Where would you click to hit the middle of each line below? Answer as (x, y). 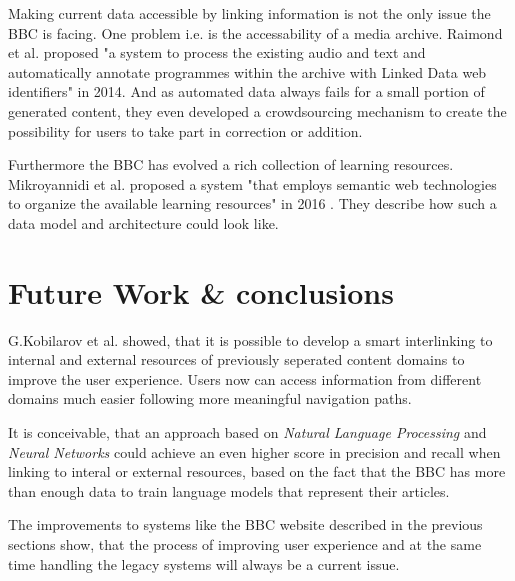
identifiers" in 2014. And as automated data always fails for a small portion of (246, 91)
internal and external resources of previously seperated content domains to (236, 359)
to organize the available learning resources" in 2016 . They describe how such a (252, 203)
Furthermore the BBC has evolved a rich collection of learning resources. (231, 164)
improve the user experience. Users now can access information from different (245, 378)
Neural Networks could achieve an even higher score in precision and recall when (254, 451)
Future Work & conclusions (201, 291)
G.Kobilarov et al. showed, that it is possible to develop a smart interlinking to (250, 339)
